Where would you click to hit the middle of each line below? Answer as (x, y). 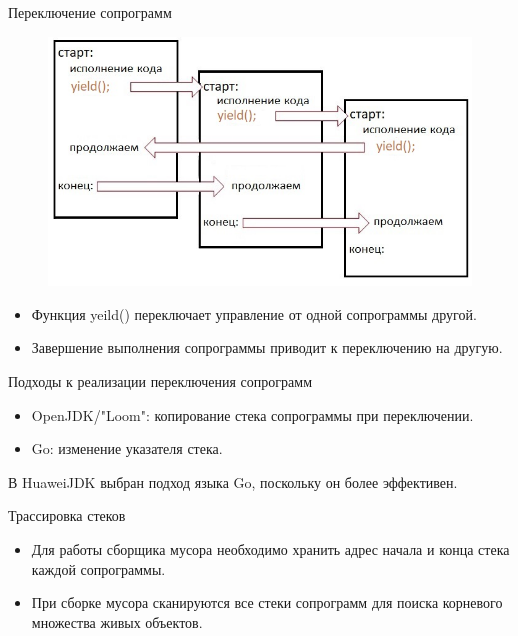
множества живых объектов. (117, 621)
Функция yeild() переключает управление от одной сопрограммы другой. (254, 313)
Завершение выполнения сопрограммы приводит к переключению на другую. (267, 347)
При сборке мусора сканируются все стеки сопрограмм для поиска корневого (267, 602)
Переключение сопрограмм (90, 12)
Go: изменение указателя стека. (127, 448)
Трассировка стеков (67, 515)
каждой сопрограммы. (98, 568)
